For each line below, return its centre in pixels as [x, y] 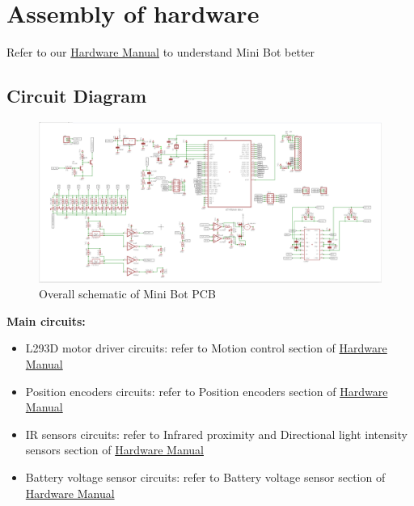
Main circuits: [46, 320]
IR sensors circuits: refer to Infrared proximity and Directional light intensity [216, 434]
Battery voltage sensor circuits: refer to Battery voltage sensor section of [205, 477]
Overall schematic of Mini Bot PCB [127, 294]
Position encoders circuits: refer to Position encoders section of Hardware [207, 391]
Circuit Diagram [77, 96]
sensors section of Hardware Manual [114, 450]
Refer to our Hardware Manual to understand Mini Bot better [161, 52]
